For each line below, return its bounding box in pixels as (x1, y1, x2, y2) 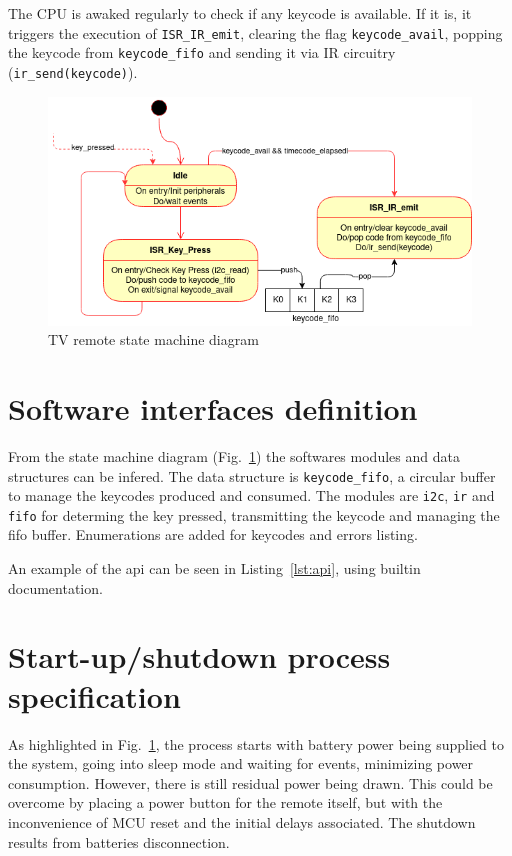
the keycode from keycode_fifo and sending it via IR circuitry (8, 42, 396, 63)
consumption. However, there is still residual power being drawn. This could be (8, 772, 493, 793)
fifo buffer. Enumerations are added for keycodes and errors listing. (8, 524, 418, 545)
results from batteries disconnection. (8, 831, 230, 852)
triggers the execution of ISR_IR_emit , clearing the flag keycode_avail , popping (8, 22, 503, 43)
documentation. (8, 577, 103, 598)
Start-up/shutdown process (8, 636, 391, 677)
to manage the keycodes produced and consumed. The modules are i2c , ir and (8, 485, 495, 506)
